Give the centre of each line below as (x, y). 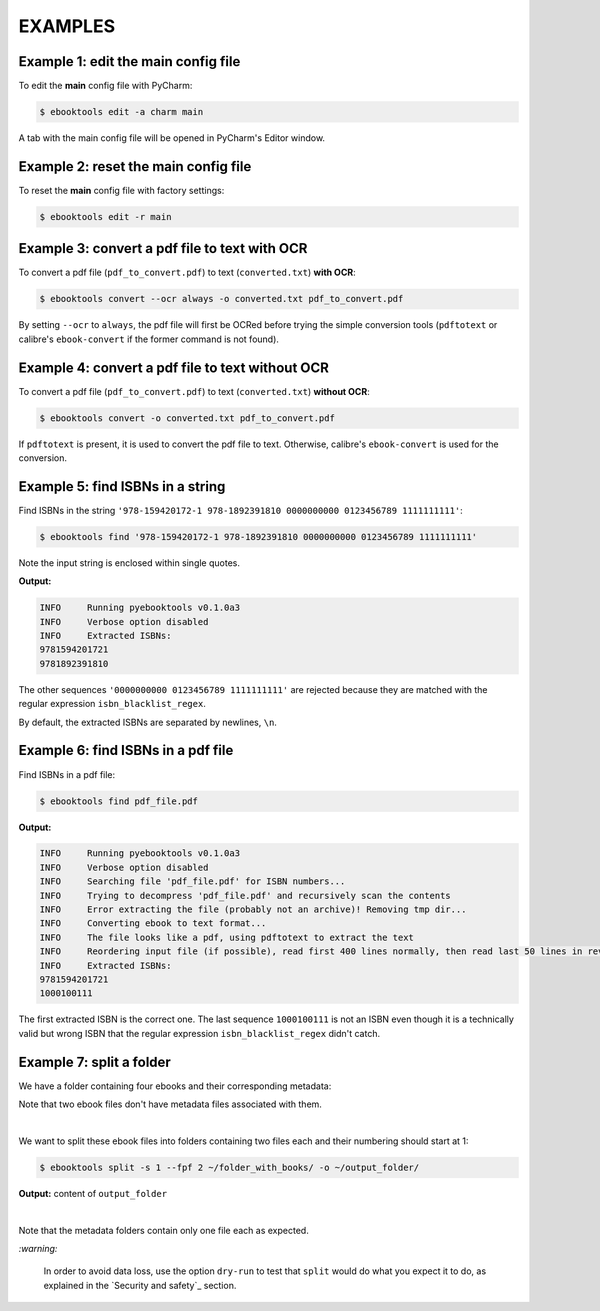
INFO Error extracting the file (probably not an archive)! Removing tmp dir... (253, 909)
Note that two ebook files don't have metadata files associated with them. (170, 1104)
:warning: (38, 1248)
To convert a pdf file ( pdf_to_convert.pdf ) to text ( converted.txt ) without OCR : (194, 391)
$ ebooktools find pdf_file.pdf (119, 801)
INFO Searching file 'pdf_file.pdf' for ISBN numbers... (192, 881)
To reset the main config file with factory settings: (121, 190)
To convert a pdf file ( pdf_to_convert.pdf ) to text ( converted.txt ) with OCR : (187, 272)
